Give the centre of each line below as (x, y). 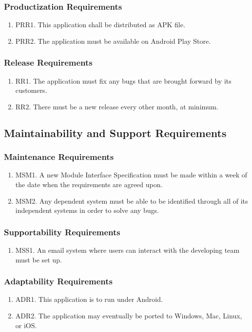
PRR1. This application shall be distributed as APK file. (100, 25)
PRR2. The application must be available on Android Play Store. (113, 41)
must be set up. (39, 259)
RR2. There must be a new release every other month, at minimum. (117, 106)
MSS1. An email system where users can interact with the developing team (127, 250)
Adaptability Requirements (58, 281)
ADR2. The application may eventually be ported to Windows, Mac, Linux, (129, 315)
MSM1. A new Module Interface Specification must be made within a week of (131, 175)
